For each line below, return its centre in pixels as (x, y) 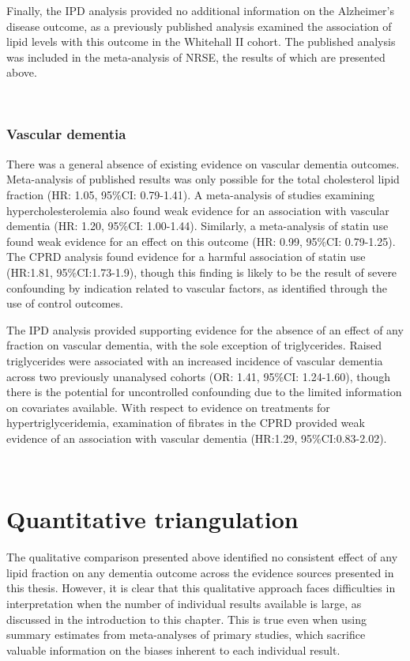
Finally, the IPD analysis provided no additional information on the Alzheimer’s (201, 10)
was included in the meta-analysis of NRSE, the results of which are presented (196, 57)
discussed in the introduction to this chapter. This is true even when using (187, 619)
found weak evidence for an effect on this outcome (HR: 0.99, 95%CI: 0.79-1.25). (201, 241)
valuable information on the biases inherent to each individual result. (173, 650)
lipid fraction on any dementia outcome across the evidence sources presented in (200, 572)
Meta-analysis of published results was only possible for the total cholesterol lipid (203, 179)
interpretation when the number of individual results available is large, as (184, 603)
